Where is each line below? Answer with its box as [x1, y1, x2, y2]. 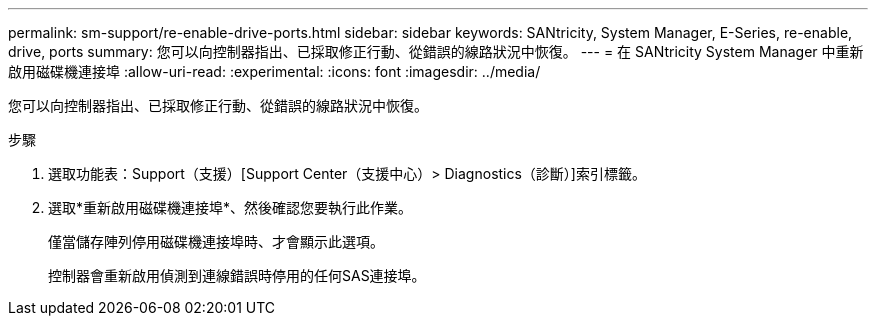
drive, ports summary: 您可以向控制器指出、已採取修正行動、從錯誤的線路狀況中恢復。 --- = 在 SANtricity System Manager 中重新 [8, 43, 864, 60]
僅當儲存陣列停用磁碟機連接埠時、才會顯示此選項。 [48, 233, 384, 250]
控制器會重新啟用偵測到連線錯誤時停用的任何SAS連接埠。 [48, 267, 426, 284]
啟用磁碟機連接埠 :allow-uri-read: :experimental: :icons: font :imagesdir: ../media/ [8, 63, 541, 80]
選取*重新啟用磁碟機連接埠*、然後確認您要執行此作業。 [48, 199, 413, 216]
